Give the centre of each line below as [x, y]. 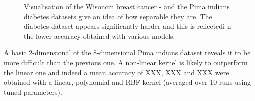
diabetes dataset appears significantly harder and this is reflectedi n [128, 26]
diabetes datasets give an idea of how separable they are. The [118, 16]
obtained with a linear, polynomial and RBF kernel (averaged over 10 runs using [128, 82]
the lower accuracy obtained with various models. [100, 36]
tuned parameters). [33, 92]
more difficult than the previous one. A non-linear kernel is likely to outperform [126, 62]
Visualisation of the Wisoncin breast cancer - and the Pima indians [127, 6]
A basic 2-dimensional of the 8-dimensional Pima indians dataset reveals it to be [127, 53]
